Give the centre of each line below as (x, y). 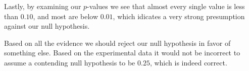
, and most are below (66, 16)
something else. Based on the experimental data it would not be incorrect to (122, 53)
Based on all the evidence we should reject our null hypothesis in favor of (117, 43)
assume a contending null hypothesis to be (70, 62)
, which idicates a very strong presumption (179, 16)
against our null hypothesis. (47, 26)
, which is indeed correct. (188, 62)
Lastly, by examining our (43, 6)
